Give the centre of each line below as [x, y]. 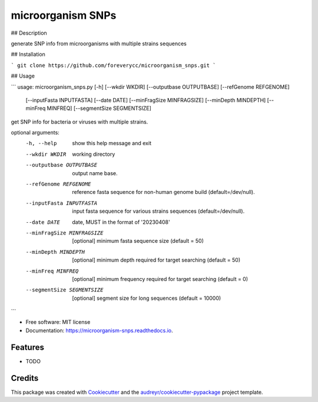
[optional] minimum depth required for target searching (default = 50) [156, 260]
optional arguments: [35, 133]
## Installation [28, 54]
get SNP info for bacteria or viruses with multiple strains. [79, 122]
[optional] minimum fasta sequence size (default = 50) [138, 241]
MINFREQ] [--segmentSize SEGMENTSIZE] [99, 108]
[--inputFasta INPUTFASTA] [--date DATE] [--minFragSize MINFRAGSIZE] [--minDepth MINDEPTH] [146, 100]
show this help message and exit [112, 143]
